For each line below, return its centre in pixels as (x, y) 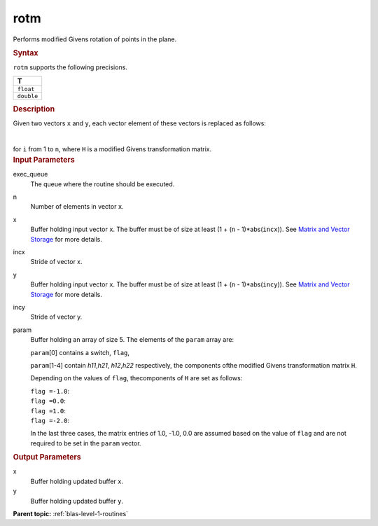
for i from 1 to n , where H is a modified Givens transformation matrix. (112, 149)
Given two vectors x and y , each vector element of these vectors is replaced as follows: (139, 123)
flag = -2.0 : (50, 420)
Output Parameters (47, 457)
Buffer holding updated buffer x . (77, 481)
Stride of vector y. (56, 317)
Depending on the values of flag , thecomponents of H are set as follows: (136, 378)
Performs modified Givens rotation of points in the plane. (95, 39)
